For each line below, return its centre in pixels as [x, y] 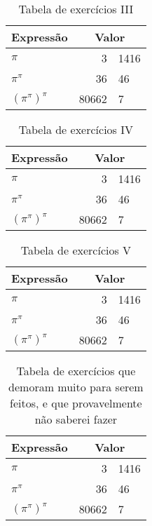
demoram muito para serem [76, 387]
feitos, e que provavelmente [76, 403]
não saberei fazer [76, 419]
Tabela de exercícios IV [76, 129]
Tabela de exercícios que [76, 371]
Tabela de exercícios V [76, 250]
